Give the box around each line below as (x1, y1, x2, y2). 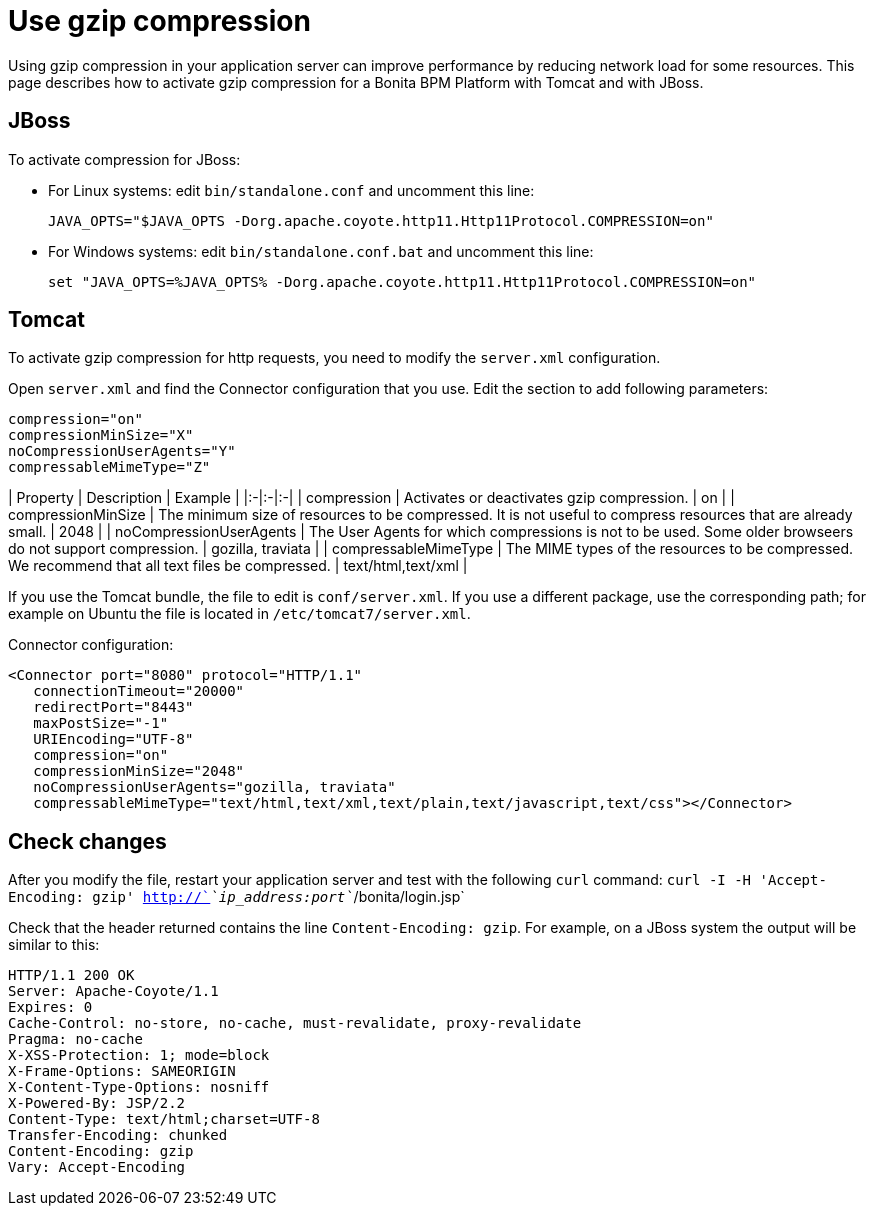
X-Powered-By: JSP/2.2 (8, 1095, 186, 1112)
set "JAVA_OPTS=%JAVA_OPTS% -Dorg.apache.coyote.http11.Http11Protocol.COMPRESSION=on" (48, 273, 757, 290)
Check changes (8, 828, 167, 854)
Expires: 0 (8, 999, 93, 1016)
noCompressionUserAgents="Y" (8, 443, 236, 460)
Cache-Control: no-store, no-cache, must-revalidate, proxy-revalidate (8, 1015, 582, 1032)
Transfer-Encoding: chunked (8, 1127, 228, 1144)
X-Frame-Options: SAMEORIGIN (8, 1063, 236, 1080)
